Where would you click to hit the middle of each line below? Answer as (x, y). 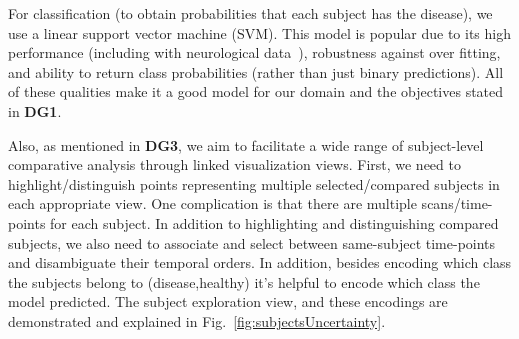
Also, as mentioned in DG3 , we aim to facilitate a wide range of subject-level (246, 144)
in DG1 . (35, 110)
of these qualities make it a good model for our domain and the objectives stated (256, 91)
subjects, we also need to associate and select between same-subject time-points (252, 242)
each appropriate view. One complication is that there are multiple (212, 203)
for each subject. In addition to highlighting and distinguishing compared (274, 222)
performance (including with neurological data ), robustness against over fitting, (254, 52)
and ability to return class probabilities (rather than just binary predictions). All (256, 71)
